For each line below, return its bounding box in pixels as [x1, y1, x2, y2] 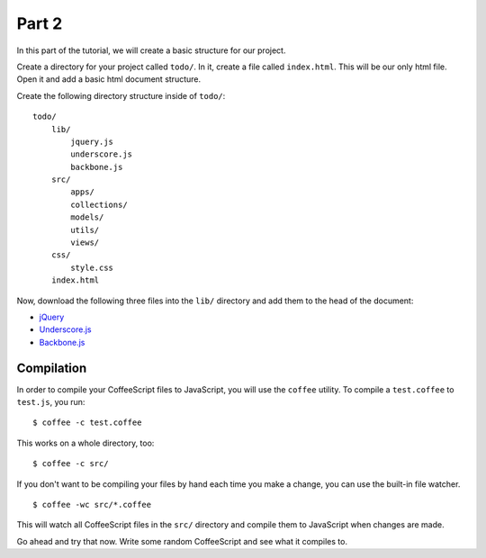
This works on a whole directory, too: [16, 437, 155, 448]
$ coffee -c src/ [32, 459, 109, 469]
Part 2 [16, 13, 63, 33]
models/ [70, 212, 104, 222]
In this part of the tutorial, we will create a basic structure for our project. [16, 45, 286, 56]
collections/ [70, 199, 128, 210]
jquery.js [70, 136, 114, 147]
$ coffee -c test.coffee [32, 418, 142, 427]
